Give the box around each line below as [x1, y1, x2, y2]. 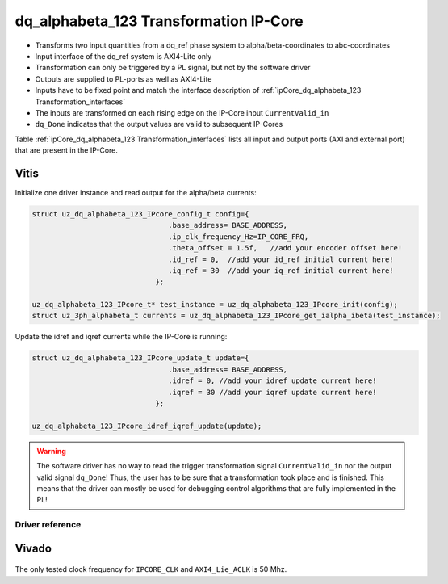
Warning [36, 446, 66, 456]
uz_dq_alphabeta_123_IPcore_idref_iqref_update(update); [31, 421, 262, 431]
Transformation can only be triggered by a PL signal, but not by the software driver [35, 63, 311, 73]
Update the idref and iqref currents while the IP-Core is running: [15, 332, 228, 342]
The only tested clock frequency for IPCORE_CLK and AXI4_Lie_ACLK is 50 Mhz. [15, 565, 287, 574]
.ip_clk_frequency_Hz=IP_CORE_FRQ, [168, 232, 309, 242]
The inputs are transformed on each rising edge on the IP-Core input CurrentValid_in [35, 107, 329, 117]
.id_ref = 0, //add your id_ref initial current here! [168, 254, 395, 264]
